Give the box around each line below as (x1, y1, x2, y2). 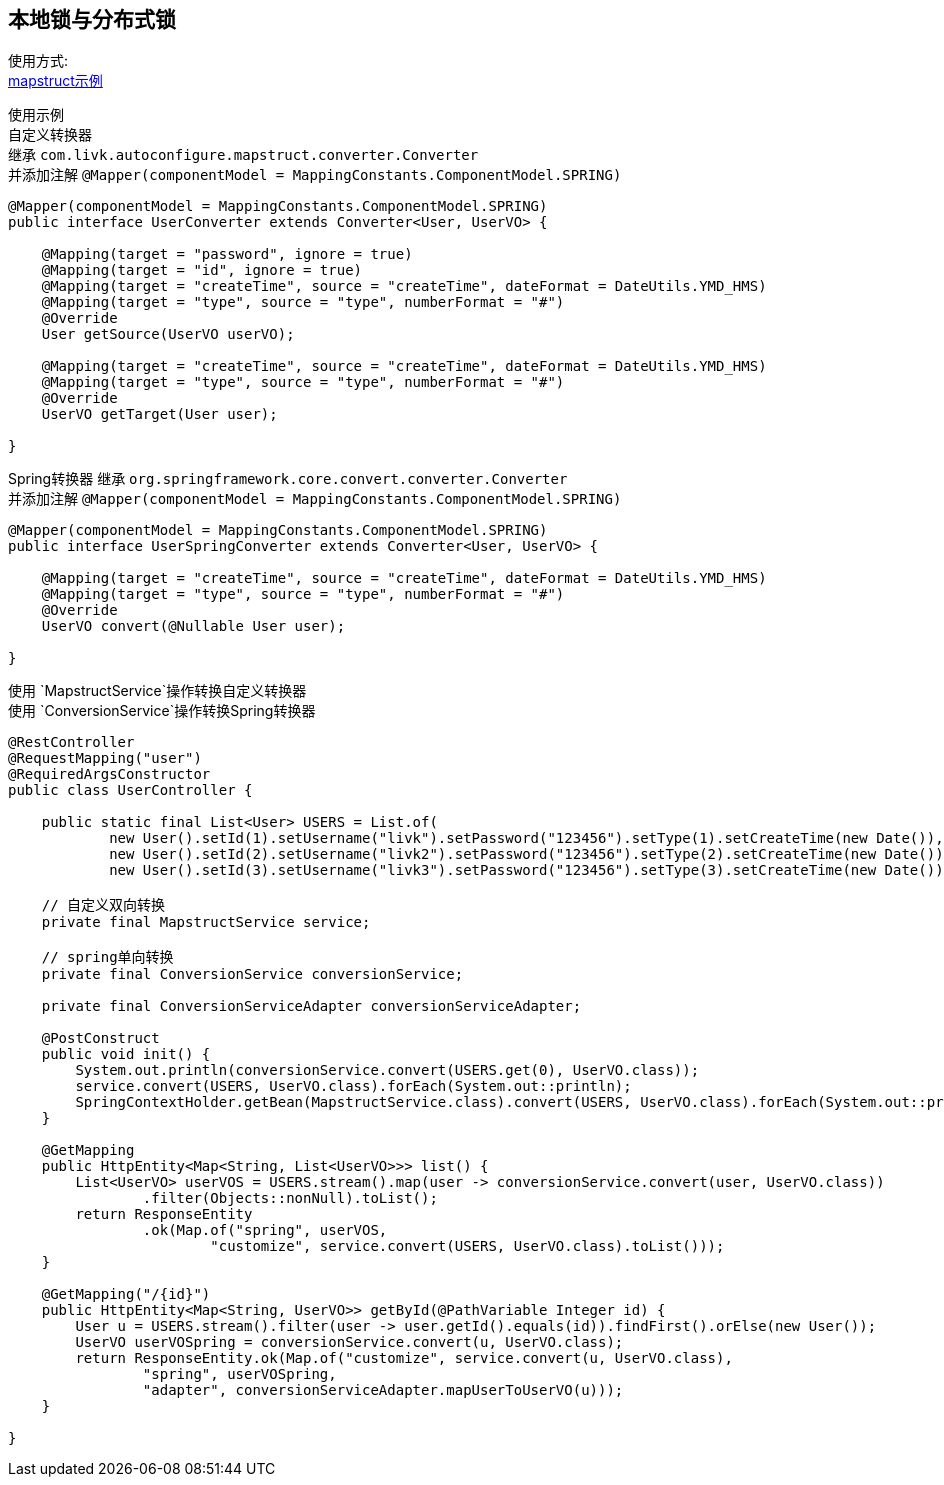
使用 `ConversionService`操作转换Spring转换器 (8, 702, 316, 720)
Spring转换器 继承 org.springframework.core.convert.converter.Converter (8, 470, 568, 488)
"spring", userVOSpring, (142, 1366, 337, 1383)
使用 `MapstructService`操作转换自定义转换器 (8, 682, 307, 700)
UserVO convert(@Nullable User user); (41, 618, 346, 635)
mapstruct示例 (8, 72, 103, 90)
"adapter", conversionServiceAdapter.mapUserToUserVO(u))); (142, 1382, 624, 1399)
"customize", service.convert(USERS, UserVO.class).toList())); (210, 1238, 725, 1255)
